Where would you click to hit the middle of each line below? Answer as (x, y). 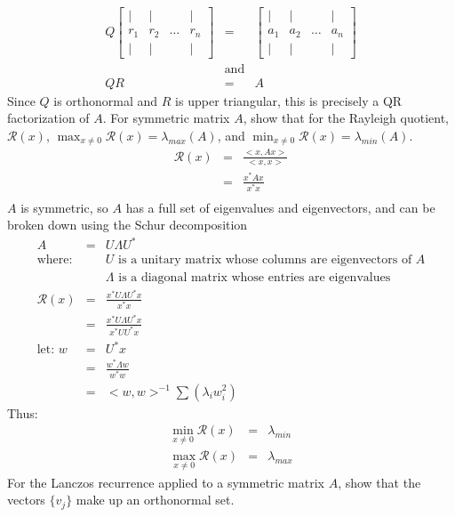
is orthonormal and (106, 100)
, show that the (379, 482)
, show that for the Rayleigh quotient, (346, 118)
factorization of (48, 118)
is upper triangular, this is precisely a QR (289, 100)
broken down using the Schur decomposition (128, 225)
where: (55, 260)
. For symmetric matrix (166, 118)
